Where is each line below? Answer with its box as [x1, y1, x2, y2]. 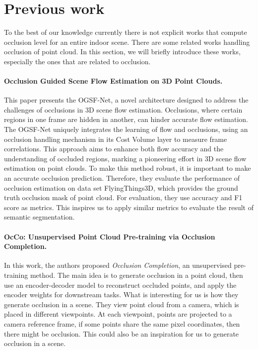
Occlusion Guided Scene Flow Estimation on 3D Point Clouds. [4, 76, 223, 86]
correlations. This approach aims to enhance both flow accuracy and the [4, 143, 224, 154]
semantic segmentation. [4, 212, 75, 222]
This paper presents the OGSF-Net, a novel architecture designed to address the [4, 95, 249, 105]
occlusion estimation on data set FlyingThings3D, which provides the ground [4, 182, 238, 193]
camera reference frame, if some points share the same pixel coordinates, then [4, 318, 240, 329]
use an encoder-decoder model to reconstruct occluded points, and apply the [4, 279, 237, 290]
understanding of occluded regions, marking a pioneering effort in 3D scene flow [4, 153, 247, 163]
